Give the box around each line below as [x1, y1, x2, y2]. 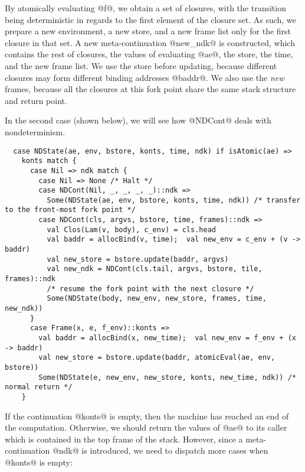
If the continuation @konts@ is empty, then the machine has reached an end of [5, 409, 289, 422]
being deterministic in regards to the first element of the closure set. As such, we [5, 13, 296, 25]
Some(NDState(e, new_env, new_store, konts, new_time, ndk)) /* [38, 373, 296, 382]
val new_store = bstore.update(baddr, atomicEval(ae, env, [38, 353, 276, 362]
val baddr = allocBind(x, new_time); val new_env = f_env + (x [38, 334, 296, 342]
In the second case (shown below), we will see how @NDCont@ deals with [5, 114, 272, 126]
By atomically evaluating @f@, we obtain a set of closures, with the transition [5, 2, 286, 14]
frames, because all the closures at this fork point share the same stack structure [5, 83, 296, 95]
